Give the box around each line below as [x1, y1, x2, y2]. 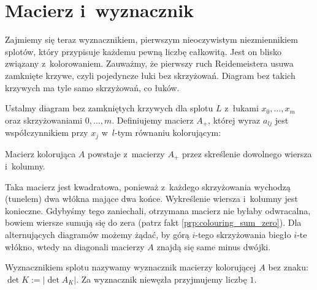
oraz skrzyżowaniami [5, 113, 83, 126]
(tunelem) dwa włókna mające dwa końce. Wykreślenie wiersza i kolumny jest [5, 192, 298, 205]
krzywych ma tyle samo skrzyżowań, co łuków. [5, 81, 180, 94]
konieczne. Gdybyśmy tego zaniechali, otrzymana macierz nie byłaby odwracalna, [5, 204, 311, 217]
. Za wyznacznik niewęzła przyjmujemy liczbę [76, 272, 247, 285]
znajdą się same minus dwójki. [156, 240, 271, 253]
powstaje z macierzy [88, 147, 165, 160]
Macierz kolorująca [5, 147, 76, 160]
